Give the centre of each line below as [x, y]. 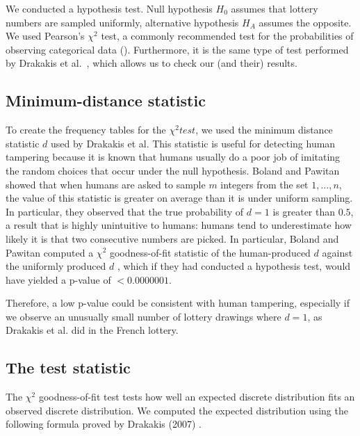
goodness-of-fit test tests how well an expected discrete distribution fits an [197, 397]
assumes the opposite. [305, 22]
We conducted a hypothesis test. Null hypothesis [109, 8]
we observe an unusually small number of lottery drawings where [144, 316]
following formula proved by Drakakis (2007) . [104, 424]
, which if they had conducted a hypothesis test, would [234, 266]
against [337, 252]
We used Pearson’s [45, 36]
